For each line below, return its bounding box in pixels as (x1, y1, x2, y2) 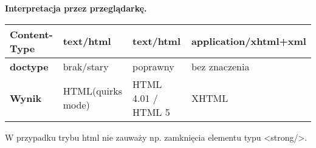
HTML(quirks (63, 84, 122, 98)
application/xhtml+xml (191, 34, 306, 49)
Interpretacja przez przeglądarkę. (5, 2, 147, 14)
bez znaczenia (191, 59, 250, 73)
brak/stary (63, 59, 109, 73)
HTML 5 (132, 104, 170, 119)
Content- (10, 27, 53, 41)
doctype (10, 59, 49, 73)
